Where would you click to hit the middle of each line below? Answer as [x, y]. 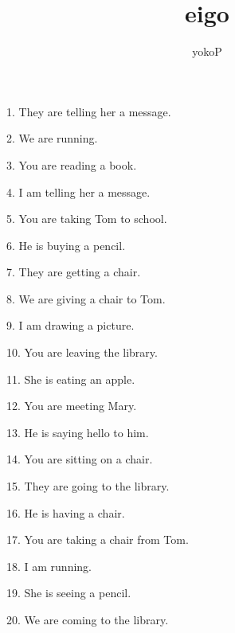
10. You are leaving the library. [82, 352]
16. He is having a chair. [66, 512]
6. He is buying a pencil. [66, 245]
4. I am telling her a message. [78, 191]
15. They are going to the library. [88, 486]
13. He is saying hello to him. [78, 432]
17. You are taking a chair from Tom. [98, 539]
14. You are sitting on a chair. [80, 459]
